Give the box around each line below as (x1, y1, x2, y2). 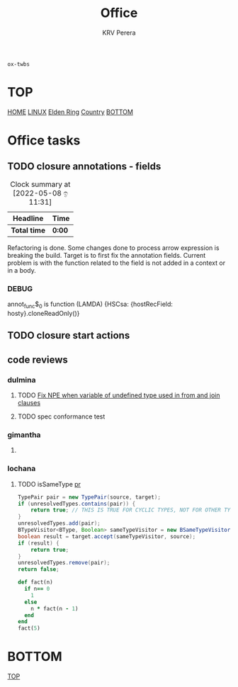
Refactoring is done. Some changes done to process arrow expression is (7, 243, 220, 252)
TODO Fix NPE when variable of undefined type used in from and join (17, 391, 220, 399)
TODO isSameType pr (17, 479, 81, 488)
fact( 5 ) (17, 625, 40, 632)
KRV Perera (102, 28, 136, 37)
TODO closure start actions (7, 329, 130, 341)
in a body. (7, 266, 37, 274)
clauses (17, 399, 41, 407)
